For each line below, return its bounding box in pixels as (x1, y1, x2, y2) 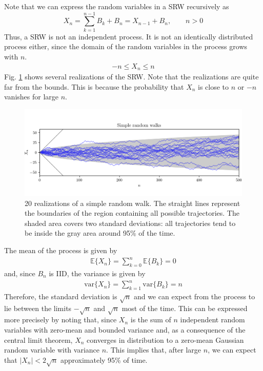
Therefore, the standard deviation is (4, 291, 117, 301)
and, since (4, 268, 35, 278)
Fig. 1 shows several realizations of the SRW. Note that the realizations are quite (4, 71, 259, 81)
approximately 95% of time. (60, 354, 148, 365)
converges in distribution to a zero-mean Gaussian (87, 334, 244, 345)
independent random (180, 314, 245, 325)
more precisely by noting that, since (4, 314, 117, 325)
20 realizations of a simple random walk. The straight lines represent (25, 197, 240, 208)
